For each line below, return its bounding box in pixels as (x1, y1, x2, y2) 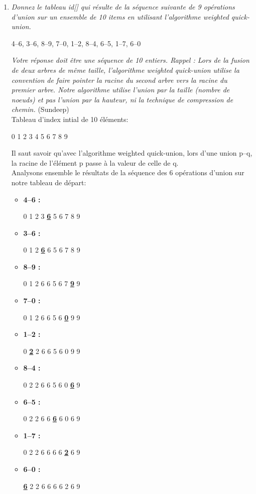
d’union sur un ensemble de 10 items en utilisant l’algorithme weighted (11, 11, 229, 22)
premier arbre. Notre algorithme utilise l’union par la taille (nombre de (11, 84, 230, 95)
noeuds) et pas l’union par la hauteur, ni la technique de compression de (11, 94, 233, 104)
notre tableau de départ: (11, 177, 86, 187)
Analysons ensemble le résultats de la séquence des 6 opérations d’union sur (11, 167, 244, 178)
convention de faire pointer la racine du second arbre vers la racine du (11, 74, 227, 85)
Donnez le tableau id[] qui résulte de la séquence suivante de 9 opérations (11, 2, 235, 12)
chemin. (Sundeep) (11, 104, 69, 114)
